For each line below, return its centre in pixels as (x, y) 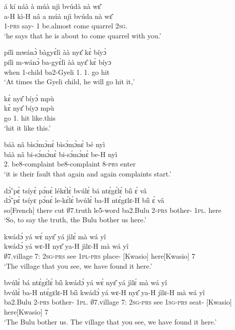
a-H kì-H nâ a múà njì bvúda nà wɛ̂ (58, 16)
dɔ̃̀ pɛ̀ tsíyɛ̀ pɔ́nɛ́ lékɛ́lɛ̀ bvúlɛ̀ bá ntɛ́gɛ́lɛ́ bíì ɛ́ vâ (75, 190)
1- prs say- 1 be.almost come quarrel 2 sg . (66, 26)
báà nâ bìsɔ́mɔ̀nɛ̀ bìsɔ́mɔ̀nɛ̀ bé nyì (55, 144)
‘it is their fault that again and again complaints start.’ (88, 173)
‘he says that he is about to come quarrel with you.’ (83, 35)
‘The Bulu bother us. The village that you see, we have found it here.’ (111, 321)
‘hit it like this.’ (27, 127)
